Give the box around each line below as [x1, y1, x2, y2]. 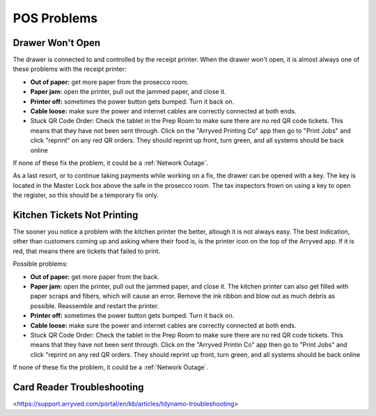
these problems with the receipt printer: [13, 65, 127, 73]
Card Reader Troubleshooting [13, 381, 144, 393]
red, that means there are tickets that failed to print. [13, 247, 160, 255]
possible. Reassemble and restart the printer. [30, 301, 159, 310]
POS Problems [13, 10, 97, 26]
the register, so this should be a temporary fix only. [13, 191, 159, 200]
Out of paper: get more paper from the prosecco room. [30, 77, 189, 86]
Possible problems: [13, 259, 68, 268]
